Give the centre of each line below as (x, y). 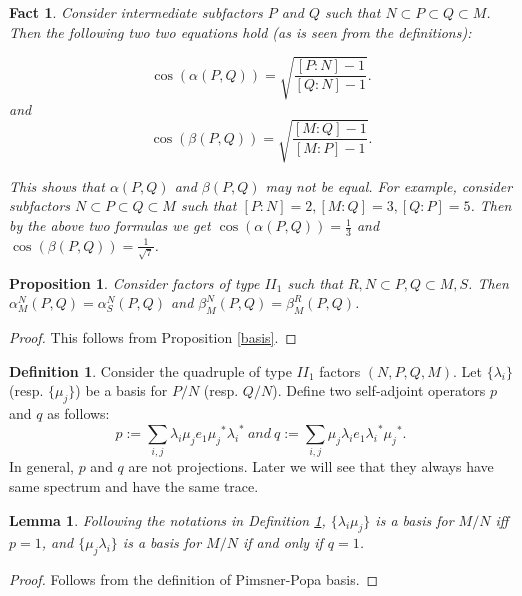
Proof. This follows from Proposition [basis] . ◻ (153, 336)
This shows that (57, 185)
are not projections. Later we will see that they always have (311, 466)
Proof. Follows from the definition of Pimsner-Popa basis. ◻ (194, 579)
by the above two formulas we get (110, 225)
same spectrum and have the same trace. (134, 485)
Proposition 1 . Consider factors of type (134, 282)
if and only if (282, 542)
